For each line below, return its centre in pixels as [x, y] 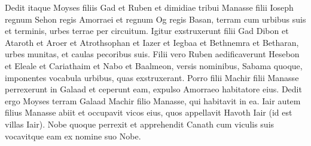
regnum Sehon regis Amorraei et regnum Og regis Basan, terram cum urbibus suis [155, 19]
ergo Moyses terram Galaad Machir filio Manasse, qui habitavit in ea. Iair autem [153, 100]
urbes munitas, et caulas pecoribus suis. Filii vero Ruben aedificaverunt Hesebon [152, 54]
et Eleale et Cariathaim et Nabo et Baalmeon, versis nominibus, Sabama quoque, [154, 65]
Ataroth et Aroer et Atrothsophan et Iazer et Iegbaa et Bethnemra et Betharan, [152, 42]
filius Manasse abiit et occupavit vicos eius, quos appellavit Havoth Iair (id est [149, 112]
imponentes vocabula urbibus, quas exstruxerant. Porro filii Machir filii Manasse [152, 77]
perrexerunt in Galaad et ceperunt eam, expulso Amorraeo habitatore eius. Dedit [153, 89]
